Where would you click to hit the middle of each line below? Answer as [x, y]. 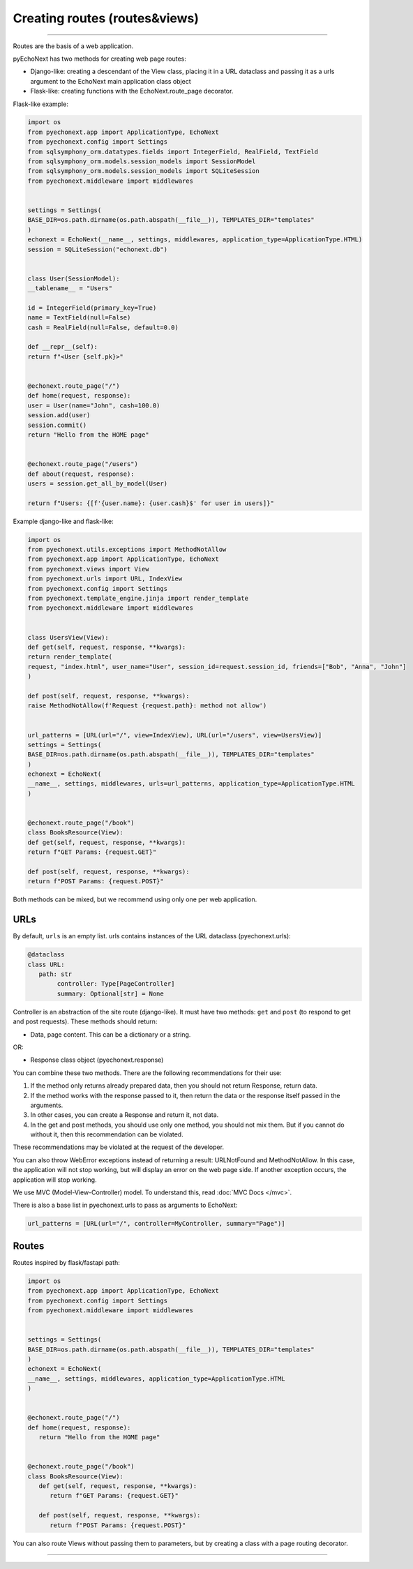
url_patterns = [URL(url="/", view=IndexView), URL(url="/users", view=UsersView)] [175, 735]
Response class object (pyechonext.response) [97, 1060]
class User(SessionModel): [74, 278]
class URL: [46, 964]
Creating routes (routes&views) [106, 18]
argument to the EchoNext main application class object [111, 81]
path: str [55, 974]
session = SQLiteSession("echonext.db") [97, 249]
